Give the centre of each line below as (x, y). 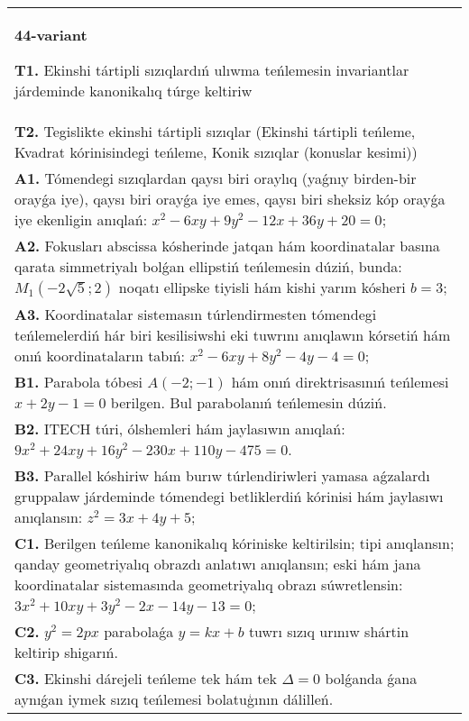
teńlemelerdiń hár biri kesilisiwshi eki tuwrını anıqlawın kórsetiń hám (233, 335)
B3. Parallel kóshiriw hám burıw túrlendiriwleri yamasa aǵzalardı (222, 475)
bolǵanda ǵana (371, 678)
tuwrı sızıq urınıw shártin (329, 631)
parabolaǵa (139, 631)
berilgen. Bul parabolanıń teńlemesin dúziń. (248, 402)
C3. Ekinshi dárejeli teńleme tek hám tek (146, 678)
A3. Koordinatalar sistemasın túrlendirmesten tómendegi (196, 314)
